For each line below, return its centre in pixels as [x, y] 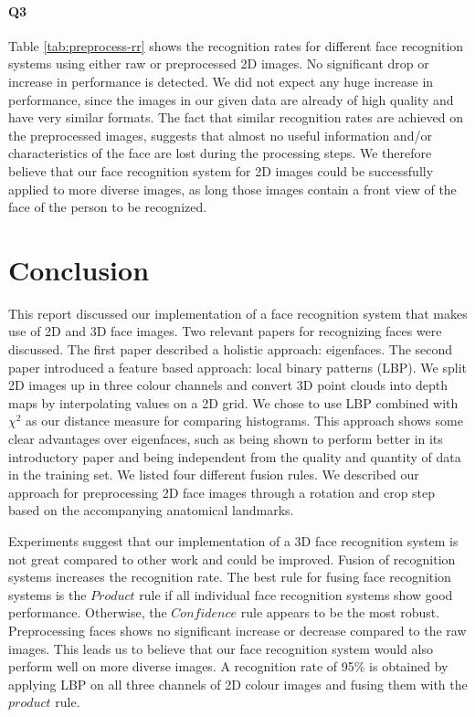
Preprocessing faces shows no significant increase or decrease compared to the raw [237, 630]
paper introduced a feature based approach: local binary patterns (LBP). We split [237, 367]
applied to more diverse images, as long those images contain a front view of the [232, 189]
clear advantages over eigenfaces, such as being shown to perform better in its [226, 439]
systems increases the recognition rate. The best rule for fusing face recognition [230, 577]
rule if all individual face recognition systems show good [296, 594]
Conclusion [79, 269]
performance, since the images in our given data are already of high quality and [231, 99]
